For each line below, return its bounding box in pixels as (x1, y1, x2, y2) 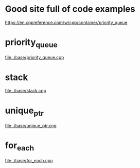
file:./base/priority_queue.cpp (5, 55, 64, 61)
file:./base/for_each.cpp (5, 158, 53, 164)
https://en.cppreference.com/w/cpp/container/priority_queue (5, 20, 128, 25)
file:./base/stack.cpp (5, 88, 47, 94)
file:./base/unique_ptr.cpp (5, 123, 57, 128)
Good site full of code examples (5, 3, 135, 15)
